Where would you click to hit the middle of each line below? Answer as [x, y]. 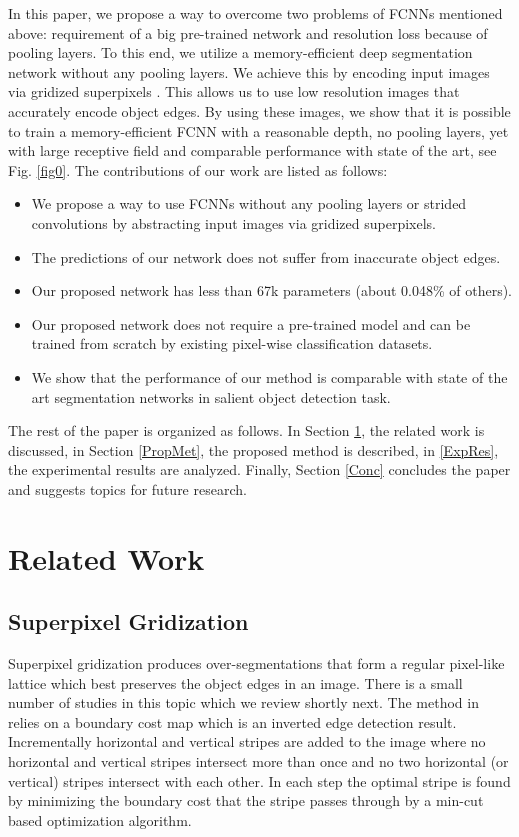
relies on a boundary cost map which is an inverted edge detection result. [232, 721]
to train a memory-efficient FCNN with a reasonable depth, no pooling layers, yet [258, 130]
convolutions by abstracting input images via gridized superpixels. [234, 222]
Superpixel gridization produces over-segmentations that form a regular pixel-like [256, 663]
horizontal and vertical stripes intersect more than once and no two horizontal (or [258, 761]
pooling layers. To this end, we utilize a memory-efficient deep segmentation [240, 52]
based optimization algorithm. [100, 819]
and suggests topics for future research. [127, 488]
